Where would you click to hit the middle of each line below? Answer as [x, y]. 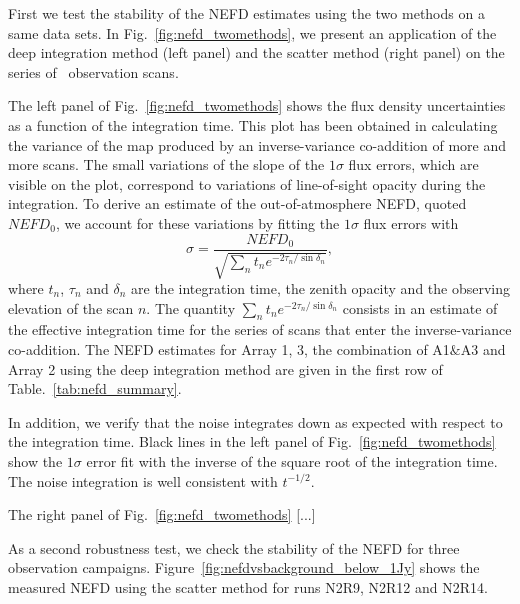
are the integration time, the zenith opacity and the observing [321, 287]
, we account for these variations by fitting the [197, 222]
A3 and [483, 348]
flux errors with [411, 222]
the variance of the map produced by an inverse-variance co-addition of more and [257, 144]
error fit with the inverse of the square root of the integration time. [292, 460]
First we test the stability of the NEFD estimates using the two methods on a [246, 13]
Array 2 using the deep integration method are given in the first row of [225, 368]
